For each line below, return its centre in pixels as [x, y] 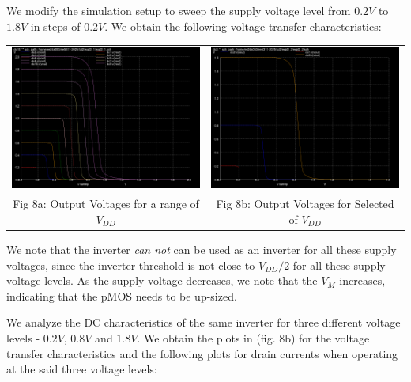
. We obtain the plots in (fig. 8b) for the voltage [253, 337]
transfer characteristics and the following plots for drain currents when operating [202, 353]
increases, [362, 280]
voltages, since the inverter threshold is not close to [131, 265]
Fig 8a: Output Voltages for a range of [106, 204]
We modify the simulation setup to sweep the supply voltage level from [179, 10]
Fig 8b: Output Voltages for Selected [305, 204]
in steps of [55, 26]
